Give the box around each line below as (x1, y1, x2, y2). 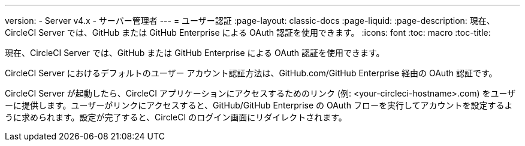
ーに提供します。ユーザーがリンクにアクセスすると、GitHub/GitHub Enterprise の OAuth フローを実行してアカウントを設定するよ (5, 100, 513, 110)
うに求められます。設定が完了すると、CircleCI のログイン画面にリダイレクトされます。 (5, 112, 347, 122)
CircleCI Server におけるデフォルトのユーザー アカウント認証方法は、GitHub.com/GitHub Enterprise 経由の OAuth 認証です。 (5, 68, 497, 78)
